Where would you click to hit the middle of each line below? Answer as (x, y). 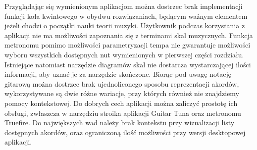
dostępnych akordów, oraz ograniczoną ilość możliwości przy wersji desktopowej (125, 132)
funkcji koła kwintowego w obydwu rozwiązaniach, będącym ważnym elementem (126, 16)
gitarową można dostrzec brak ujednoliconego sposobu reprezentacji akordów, (122, 83)
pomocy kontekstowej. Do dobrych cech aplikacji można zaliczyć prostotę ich (121, 103)
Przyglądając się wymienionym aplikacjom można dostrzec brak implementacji (124, 6)
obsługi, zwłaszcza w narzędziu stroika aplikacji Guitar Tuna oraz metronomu (123, 113)
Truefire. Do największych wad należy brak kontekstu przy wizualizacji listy (120, 123)
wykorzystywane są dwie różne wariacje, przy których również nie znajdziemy (122, 93)
